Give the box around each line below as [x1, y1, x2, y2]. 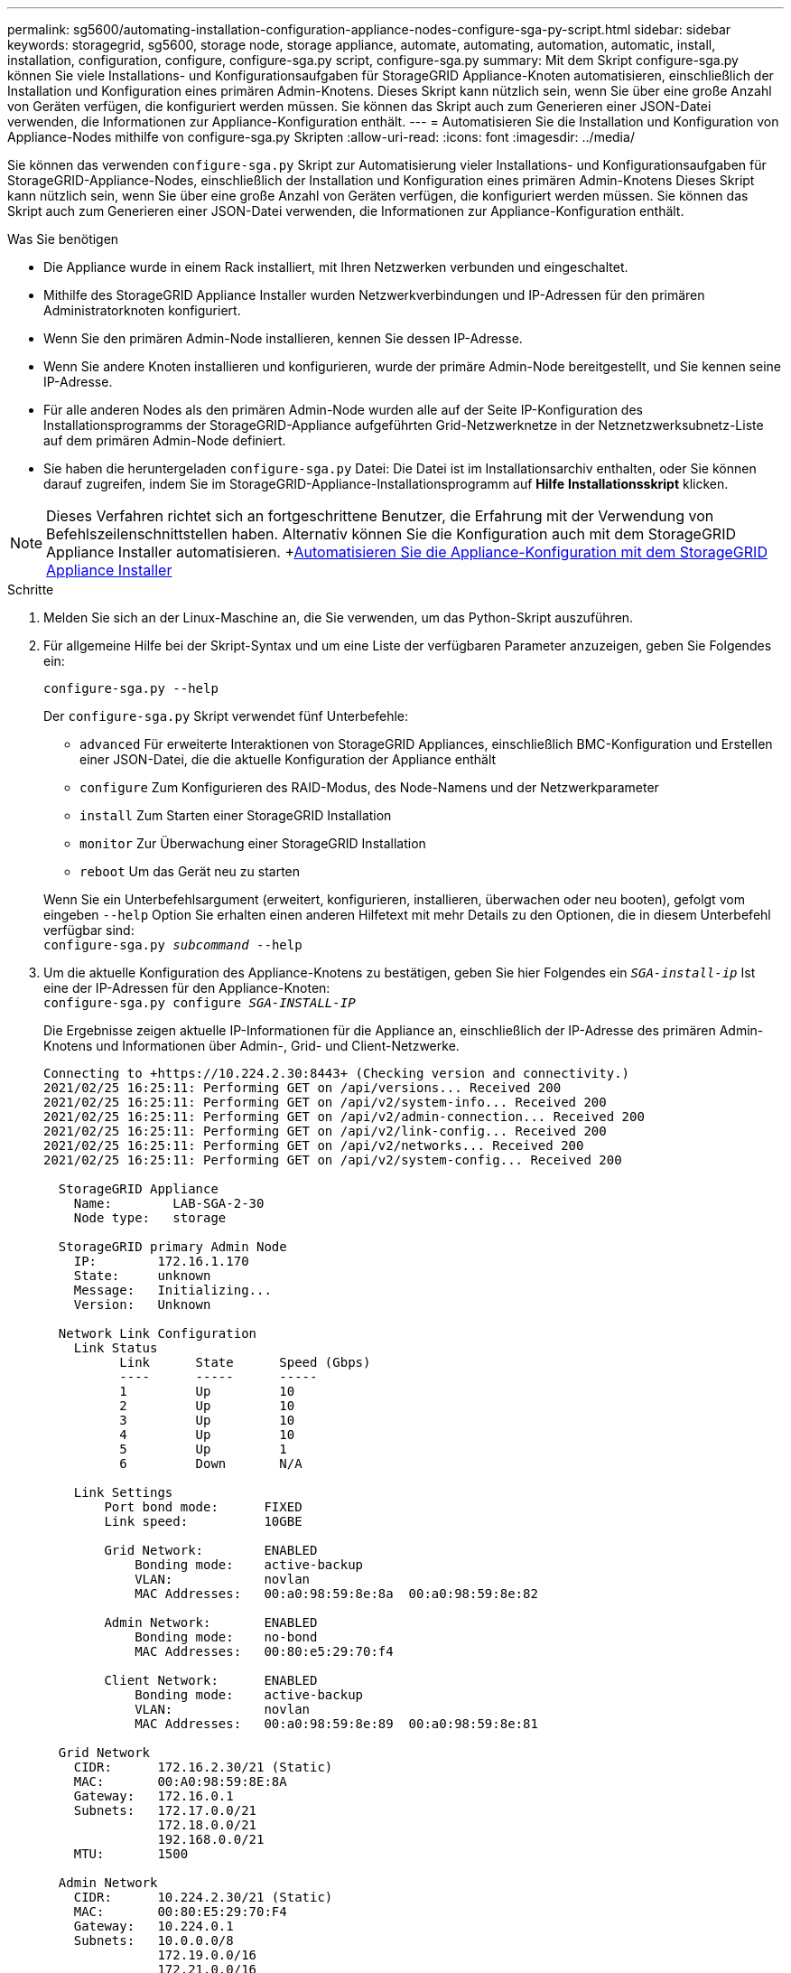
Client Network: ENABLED [104, 1673, 318, 1688]
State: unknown [73, 1268, 211, 1283]
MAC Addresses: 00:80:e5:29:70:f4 [135, 1644, 394, 1659]
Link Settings [73, 1485, 173, 1500]
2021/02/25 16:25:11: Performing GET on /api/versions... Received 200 [43, 1080, 562, 1095]
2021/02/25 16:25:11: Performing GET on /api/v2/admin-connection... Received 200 [43, 1109, 645, 1124]
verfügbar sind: [43, 922, 135, 938]
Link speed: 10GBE [104, 1514, 302, 1529]
